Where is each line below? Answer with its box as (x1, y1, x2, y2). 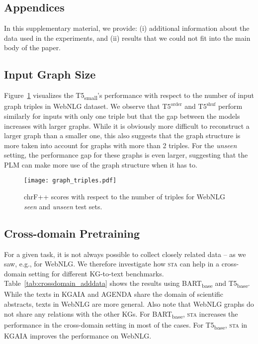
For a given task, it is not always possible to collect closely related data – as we (4, 249, 246, 259)
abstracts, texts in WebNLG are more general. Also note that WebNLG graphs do (4, 299, 254, 309)
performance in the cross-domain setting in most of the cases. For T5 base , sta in (4, 319, 248, 331)
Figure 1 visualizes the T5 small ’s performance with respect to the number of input (4, 90, 254, 101)
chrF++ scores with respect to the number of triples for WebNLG (24, 191, 226, 202)
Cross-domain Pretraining (4, 225, 140, 241)
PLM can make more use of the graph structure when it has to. (4, 159, 197, 170)
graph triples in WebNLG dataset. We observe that (4, 101, 160, 111)
